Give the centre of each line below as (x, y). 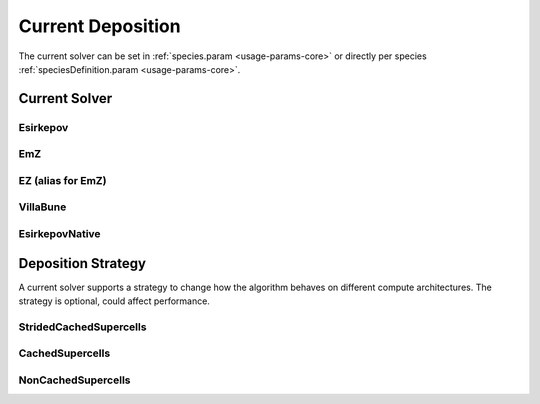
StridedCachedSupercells (82, 327)
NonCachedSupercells (74, 380)
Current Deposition (99, 26)
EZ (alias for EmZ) (62, 180)
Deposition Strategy (82, 263)
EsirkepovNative (59, 233)
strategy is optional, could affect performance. (114, 301)
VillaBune (42, 207)
